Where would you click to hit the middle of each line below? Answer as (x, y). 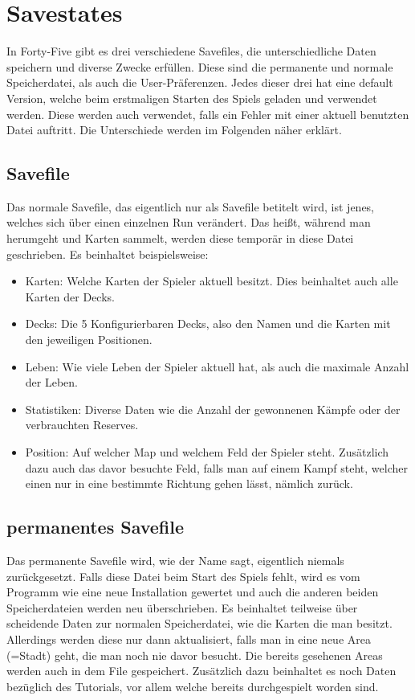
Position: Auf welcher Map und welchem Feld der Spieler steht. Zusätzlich (207, 452)
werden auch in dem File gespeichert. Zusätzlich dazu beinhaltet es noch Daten (201, 671)
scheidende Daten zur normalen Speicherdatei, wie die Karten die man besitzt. (199, 623)
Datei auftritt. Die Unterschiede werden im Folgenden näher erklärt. (174, 130)
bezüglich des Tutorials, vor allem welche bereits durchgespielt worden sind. (193, 686)
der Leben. (51, 382)
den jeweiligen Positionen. (89, 340)
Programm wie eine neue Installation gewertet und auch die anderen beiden (193, 592)
